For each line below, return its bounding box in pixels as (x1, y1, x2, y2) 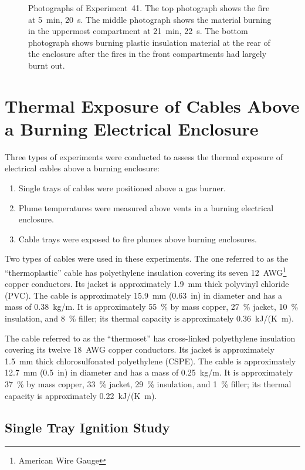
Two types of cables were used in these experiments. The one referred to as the (5, 252, 289, 265)
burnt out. (28, 59, 65, 71)
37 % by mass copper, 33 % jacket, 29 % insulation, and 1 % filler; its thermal (5, 378, 292, 390)
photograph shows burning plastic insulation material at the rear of (28, 36, 270, 48)
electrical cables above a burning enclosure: (5, 162, 160, 174)
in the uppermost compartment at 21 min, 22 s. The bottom (28, 25, 248, 37)
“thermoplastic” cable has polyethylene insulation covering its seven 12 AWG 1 (5, 265, 287, 278)
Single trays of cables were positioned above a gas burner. (18, 182, 226, 194)
